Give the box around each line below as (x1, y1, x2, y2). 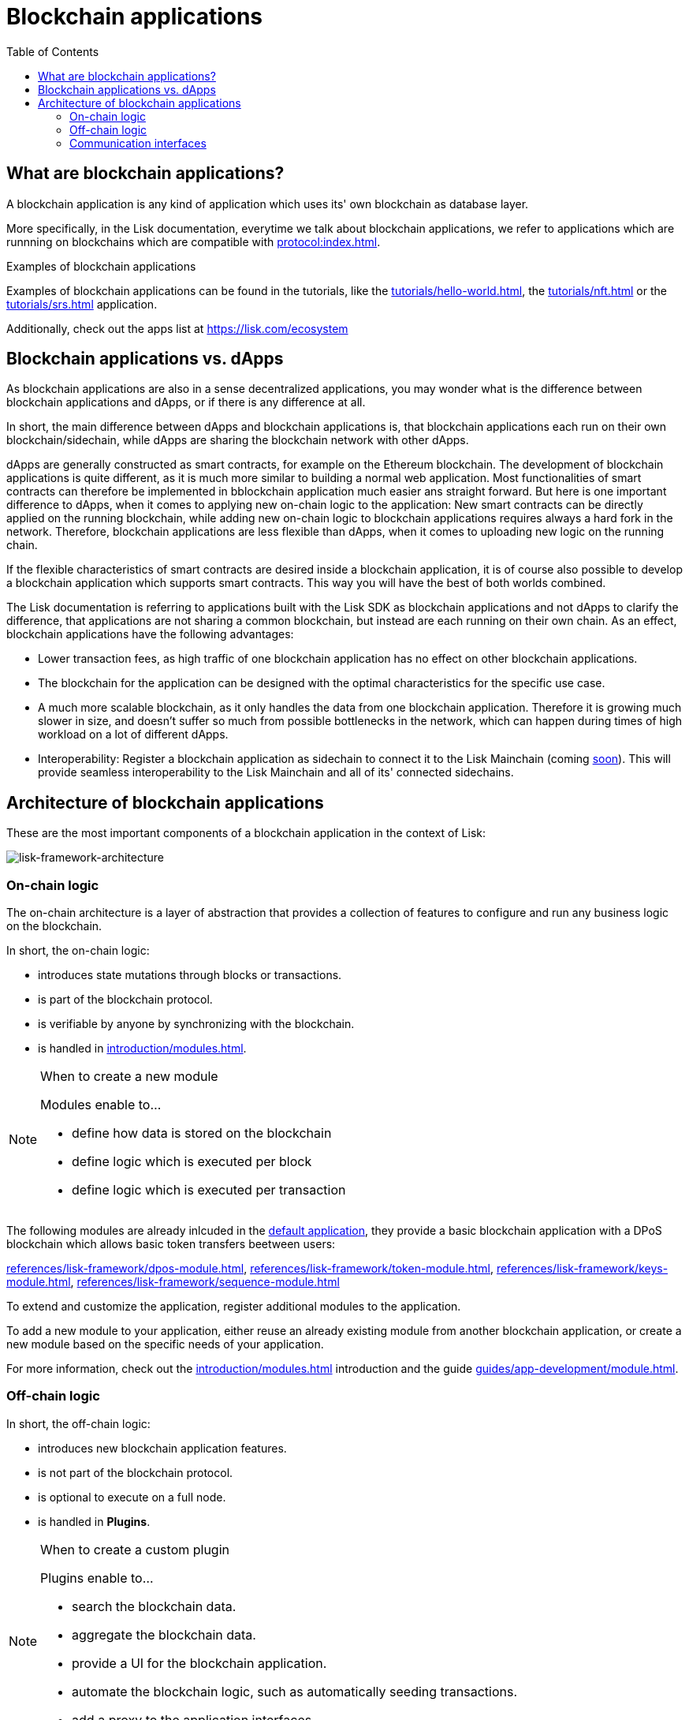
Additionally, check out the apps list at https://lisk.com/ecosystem (6, 321, 348, 335)
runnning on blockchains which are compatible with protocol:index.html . (6, 234, 381, 249)
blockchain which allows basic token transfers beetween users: (6, 1237, 336, 1251)
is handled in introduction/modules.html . (38, 1041, 247, 1056)
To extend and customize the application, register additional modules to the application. (6, 1299, 461, 1314)
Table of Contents (6, 44, 99, 58)
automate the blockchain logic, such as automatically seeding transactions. (72, 1683, 518, 1699)
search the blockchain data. (72, 1598, 236, 1614)
